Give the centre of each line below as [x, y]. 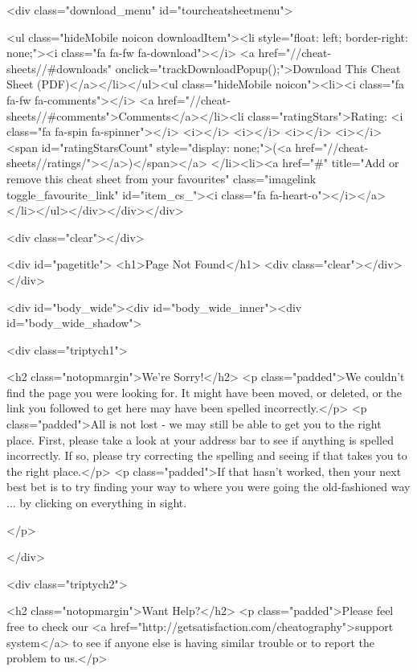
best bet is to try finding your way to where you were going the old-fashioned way [208, 487]
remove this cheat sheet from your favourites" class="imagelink [161, 178]
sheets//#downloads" [59, 68]
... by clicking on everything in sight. [97, 503]
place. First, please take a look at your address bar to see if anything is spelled [200, 439]
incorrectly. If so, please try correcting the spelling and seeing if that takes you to [207, 455]
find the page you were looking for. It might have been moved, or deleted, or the [204, 392]
